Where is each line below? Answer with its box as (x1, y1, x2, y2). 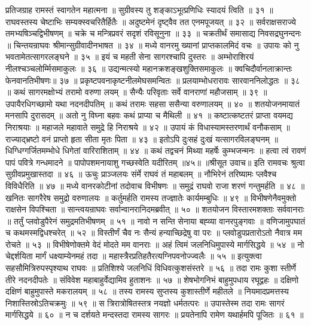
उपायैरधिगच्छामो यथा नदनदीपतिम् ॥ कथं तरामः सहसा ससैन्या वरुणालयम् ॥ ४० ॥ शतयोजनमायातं (5, 97, 300, 110)
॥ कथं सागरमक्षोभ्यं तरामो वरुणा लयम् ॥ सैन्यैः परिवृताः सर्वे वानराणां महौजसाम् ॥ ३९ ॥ (5, 86, 267, 98)
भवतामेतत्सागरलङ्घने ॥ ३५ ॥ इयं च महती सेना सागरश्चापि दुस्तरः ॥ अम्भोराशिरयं (5, 50, 254, 63)
